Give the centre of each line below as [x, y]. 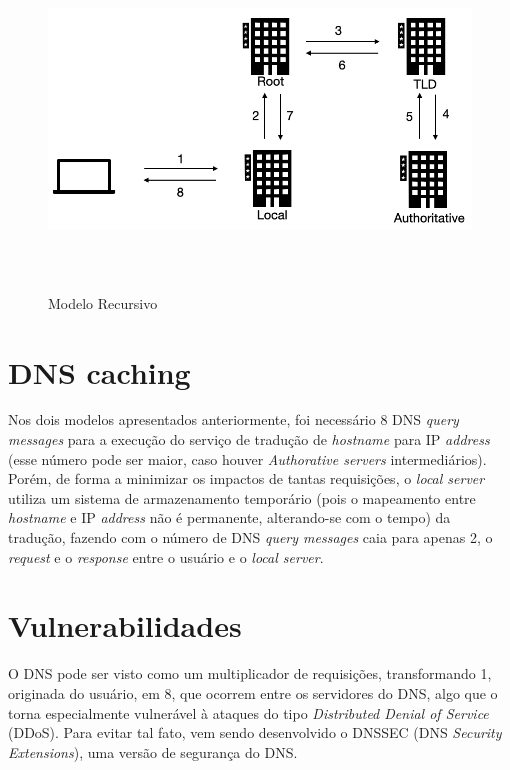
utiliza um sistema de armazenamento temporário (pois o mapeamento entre [242, 497]
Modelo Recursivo [103, 302]
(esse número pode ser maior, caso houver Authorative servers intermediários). [247, 458]
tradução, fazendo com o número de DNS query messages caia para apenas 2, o [250, 537]
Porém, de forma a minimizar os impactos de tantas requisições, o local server [246, 478]
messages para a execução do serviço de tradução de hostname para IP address [249, 439]
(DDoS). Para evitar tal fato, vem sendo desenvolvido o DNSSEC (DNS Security [255, 732]
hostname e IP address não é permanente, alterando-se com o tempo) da [229, 517]
